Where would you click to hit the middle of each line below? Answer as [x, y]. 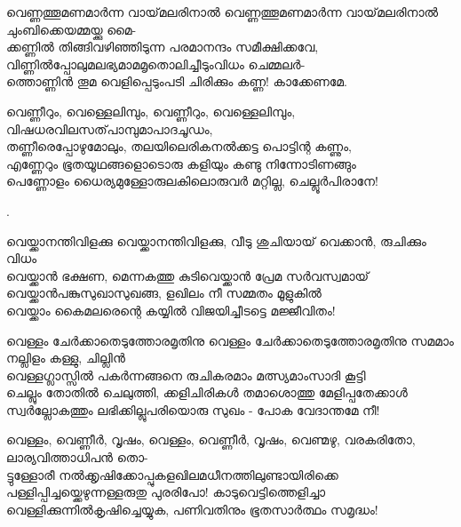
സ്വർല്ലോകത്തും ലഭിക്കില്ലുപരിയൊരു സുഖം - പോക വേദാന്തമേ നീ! [193, 409]
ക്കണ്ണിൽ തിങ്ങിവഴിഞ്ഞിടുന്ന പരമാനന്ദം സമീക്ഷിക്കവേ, [163, 47]
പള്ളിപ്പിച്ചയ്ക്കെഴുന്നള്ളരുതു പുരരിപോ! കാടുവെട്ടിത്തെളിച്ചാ [166, 492]
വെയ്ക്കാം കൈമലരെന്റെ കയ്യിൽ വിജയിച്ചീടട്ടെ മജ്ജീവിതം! [171, 310]
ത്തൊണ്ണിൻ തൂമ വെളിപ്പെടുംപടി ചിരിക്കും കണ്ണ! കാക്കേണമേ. [177, 81]
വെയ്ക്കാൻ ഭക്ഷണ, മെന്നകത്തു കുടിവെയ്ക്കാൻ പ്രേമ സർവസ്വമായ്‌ [188, 275]
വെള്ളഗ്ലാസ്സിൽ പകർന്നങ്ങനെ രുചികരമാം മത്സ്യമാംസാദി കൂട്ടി [186, 375]
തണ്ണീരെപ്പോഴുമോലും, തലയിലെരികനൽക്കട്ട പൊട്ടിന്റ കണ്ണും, [179, 146]
